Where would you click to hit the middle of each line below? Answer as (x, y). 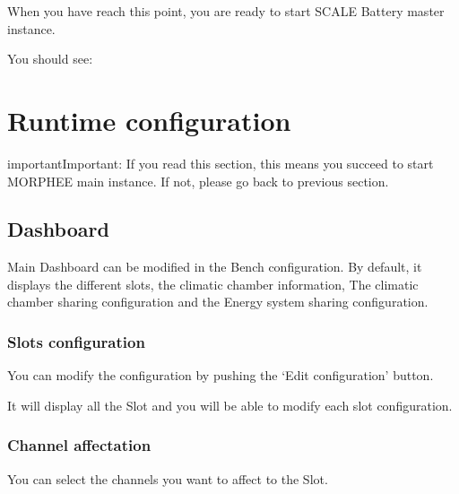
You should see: (50, 59)
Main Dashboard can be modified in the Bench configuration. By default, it (215, 267)
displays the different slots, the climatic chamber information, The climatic (213, 284)
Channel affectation (79, 445)
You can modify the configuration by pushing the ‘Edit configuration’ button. (221, 375)
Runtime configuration (149, 120)
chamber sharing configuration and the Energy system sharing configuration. (218, 302)
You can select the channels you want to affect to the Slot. (168, 478)
